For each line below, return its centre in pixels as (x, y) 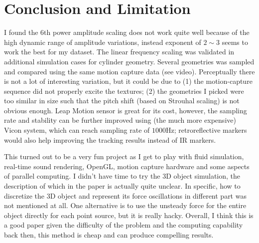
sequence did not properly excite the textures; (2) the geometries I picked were (124, 91)
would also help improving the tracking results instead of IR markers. (110, 139)
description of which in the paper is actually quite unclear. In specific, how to (122, 186)
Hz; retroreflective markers (206, 130)
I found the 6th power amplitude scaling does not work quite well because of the (127, 32)
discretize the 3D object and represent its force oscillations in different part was (125, 195)
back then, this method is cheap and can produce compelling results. (109, 235)
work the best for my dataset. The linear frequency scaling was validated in (119, 52)
